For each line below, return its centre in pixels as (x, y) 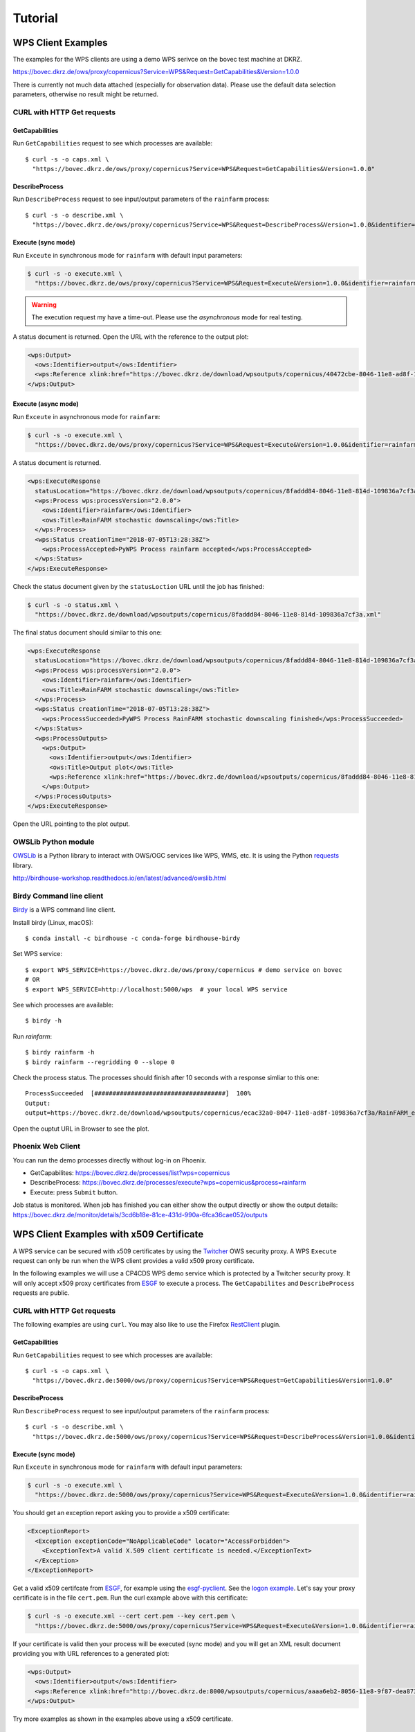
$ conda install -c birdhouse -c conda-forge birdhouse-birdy (133, 938)
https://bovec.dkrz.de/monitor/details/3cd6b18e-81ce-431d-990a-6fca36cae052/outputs (140, 1214)
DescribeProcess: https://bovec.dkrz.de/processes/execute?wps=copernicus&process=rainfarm (168, 1183)
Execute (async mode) (46, 404)
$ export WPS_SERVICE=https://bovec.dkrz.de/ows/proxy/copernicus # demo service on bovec (184, 970)
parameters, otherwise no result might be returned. (86, 94)
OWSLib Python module (54, 842)
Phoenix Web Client (47, 1147)
